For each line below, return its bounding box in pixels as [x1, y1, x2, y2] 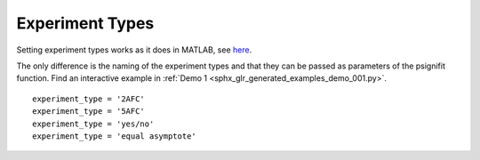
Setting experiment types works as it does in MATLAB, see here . [16, 44, 252, 55]
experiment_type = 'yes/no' [32, 118, 155, 129]
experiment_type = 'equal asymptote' [32, 131, 197, 141]
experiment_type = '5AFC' [32, 107, 146, 116]
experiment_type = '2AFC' [32, 93, 146, 104]
